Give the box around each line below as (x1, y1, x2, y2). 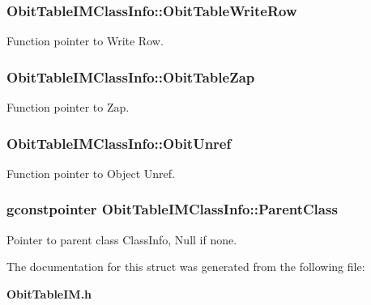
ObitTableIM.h (6, 285, 92, 302)
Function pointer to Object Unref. (6, 164, 175, 181)
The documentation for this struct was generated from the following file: (6, 258, 365, 275)
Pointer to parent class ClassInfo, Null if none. (6, 231, 237, 248)
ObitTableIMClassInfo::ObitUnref (6, 133, 232, 153)
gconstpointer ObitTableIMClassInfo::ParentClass (6, 199, 338, 219)
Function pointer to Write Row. (6, 32, 164, 49)
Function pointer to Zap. (6, 99, 130, 116)
